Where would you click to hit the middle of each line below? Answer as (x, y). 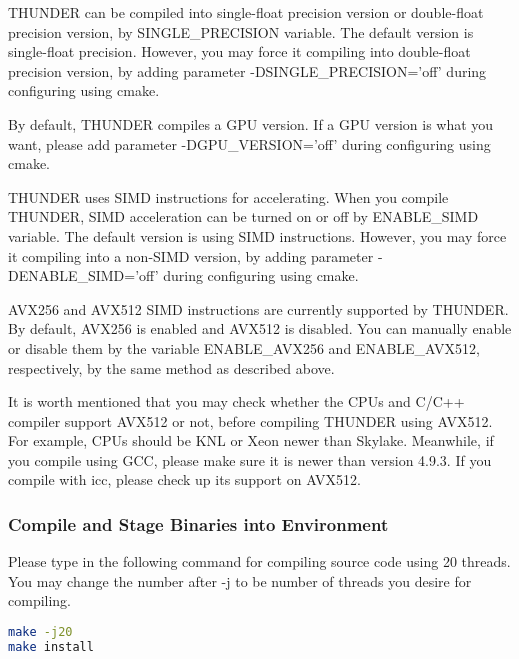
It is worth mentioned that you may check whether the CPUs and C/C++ (236, 401)
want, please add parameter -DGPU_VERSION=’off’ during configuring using (249, 143)
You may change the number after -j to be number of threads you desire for (240, 580)
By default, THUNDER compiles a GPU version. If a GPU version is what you (251, 123)
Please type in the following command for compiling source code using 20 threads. (259, 561)
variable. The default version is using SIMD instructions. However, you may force (257, 235)
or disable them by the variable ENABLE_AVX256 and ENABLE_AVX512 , (244, 347)
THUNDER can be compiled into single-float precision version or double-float (246, 12)
